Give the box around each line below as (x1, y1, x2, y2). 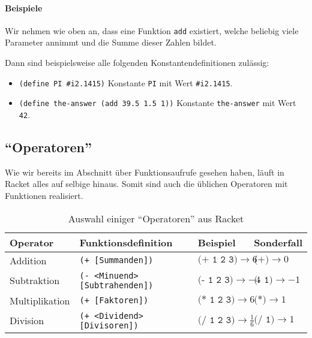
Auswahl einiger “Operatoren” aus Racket (68, 211, 244, 225)
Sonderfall (254, 235, 302, 249)
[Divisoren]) (79, 320, 139, 330)
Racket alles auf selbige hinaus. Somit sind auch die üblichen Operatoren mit (5, 177, 288, 190)
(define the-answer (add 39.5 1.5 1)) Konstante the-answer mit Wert (19, 96, 296, 109)
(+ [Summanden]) (79, 255, 154, 265)
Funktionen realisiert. (5, 189, 83, 201)
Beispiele (5, 1, 43, 14)
